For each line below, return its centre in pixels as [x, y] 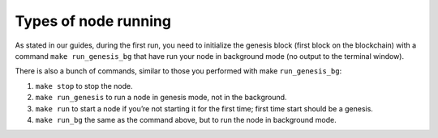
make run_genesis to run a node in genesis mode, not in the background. [161, 98]
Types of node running [93, 21]
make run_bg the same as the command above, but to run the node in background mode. [186, 119]
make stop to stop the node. [84, 86]
